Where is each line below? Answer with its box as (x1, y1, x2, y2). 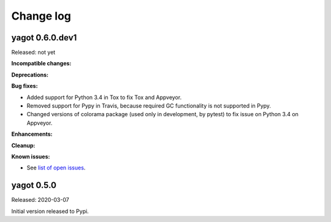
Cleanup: (11, 141, 36, 149)
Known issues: (11, 153, 50, 160)
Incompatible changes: (11, 60, 72, 67)
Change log (11, 9, 72, 23)
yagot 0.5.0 (11, 180, 57, 191)
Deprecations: (11, 71, 49, 78)
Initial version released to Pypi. (11, 207, 89, 215)
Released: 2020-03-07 (11, 196, 70, 204)
